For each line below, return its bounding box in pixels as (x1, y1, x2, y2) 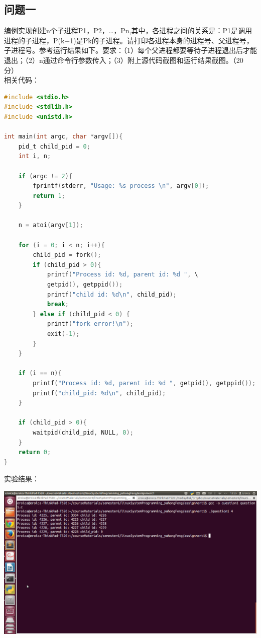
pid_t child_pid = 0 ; (18, 143, 90, 150)
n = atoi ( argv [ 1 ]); (18, 222, 83, 229)
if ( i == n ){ (18, 370, 62, 377)
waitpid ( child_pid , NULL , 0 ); (33, 429, 134, 436)
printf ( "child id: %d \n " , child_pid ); (47, 291, 177, 298)
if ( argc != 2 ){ (18, 172, 73, 180)
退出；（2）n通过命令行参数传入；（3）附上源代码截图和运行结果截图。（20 (4, 54, 243, 65)
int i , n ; (18, 153, 51, 160)
